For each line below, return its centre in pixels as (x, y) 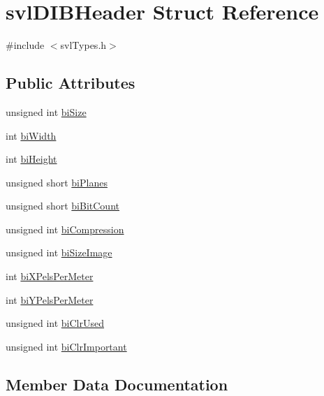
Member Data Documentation (117, 384)
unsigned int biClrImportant (66, 346)
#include (25, 45)
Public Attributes (71, 83)
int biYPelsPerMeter (50, 299)
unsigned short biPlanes (57, 182)
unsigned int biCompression (65, 229)
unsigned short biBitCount (62, 206)
